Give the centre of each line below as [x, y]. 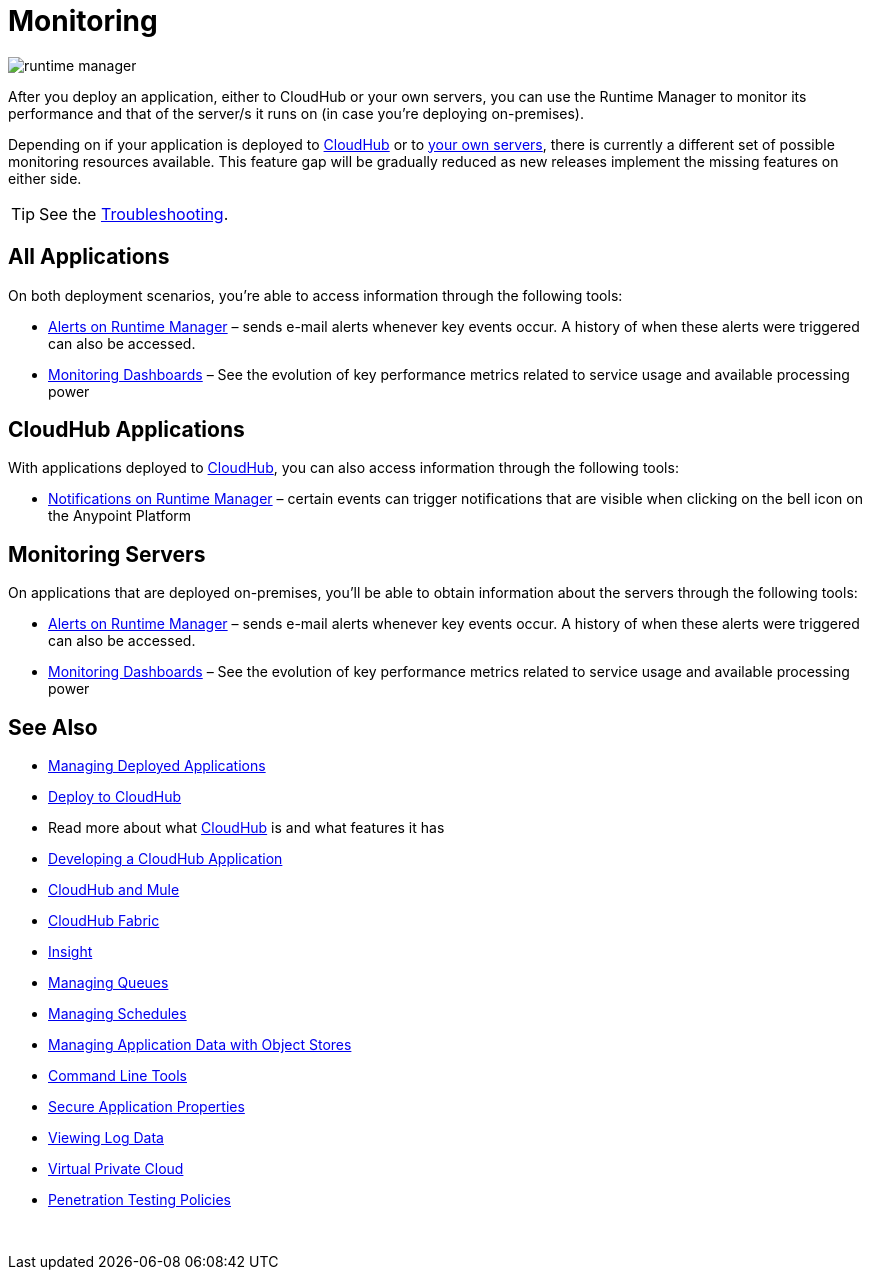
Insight [70, 952]
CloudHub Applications [126, 430]
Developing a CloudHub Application [165, 859]
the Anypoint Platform [120, 516]
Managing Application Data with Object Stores [200, 1045]
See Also [53, 727]
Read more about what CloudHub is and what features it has [246, 828]
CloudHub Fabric [104, 921]
